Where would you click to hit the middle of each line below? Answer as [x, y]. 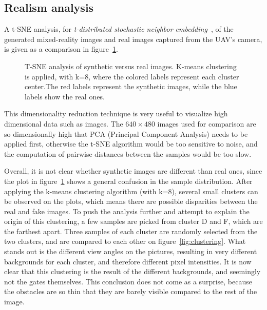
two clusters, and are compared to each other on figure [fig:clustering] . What [125, 241]
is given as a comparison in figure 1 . [61, 49]
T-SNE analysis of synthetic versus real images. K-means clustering [131, 66]
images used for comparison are [207, 123]
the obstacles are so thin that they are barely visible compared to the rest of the [131, 291]
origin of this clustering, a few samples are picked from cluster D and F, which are [133, 221]
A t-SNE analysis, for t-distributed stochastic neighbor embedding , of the [119, 29]
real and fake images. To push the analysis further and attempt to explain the [127, 211]
